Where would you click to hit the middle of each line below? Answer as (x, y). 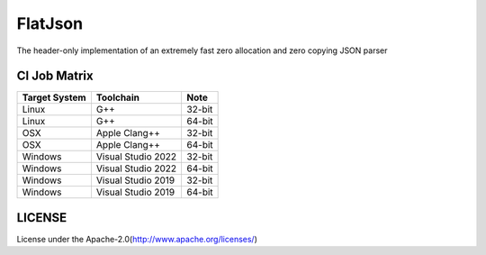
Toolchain (117, 97)
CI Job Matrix (55, 76)
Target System (54, 97)
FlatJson (50, 23)
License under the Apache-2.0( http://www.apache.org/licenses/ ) (137, 239)
